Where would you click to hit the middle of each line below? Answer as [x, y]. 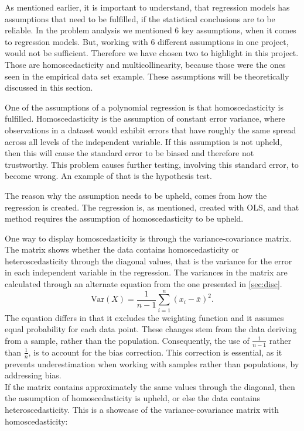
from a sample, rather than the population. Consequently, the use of [127, 340]
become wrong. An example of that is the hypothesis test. [108, 176]
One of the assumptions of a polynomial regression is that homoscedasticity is [144, 107]
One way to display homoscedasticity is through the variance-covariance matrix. [148, 238]
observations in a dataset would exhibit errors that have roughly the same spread [151, 130]
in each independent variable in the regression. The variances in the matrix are [146, 272]
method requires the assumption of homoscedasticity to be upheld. [124, 218]
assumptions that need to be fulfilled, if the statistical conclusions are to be [140, 18]
